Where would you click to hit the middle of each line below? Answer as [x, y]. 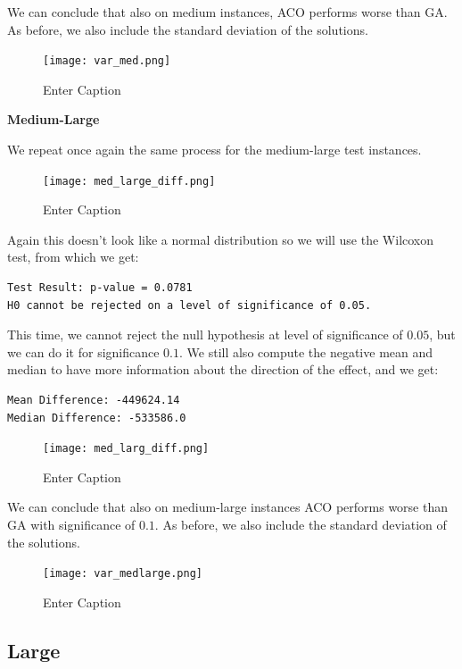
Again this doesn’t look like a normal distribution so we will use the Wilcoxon [221, 239]
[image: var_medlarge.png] [123, 574]
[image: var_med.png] [107, 61]
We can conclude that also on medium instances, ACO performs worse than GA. [227, 12]
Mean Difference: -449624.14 [94, 401]
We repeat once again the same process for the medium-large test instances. [214, 150]
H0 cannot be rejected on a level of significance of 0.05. [190, 305]
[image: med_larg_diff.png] [126, 449]
